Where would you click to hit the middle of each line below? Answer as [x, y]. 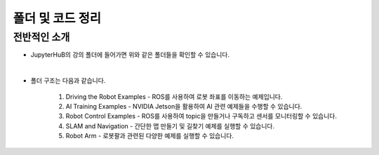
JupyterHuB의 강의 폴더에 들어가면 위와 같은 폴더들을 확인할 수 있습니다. [130, 55]
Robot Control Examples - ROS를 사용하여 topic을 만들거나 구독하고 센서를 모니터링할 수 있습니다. [201, 116]
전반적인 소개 [41, 37]
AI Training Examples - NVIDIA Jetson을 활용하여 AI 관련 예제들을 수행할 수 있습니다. [184, 106]
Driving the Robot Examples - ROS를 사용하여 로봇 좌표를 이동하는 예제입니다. [174, 96]
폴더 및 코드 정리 [57, 18]
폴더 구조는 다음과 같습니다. [68, 81]
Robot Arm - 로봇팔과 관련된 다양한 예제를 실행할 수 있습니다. [150, 136]
